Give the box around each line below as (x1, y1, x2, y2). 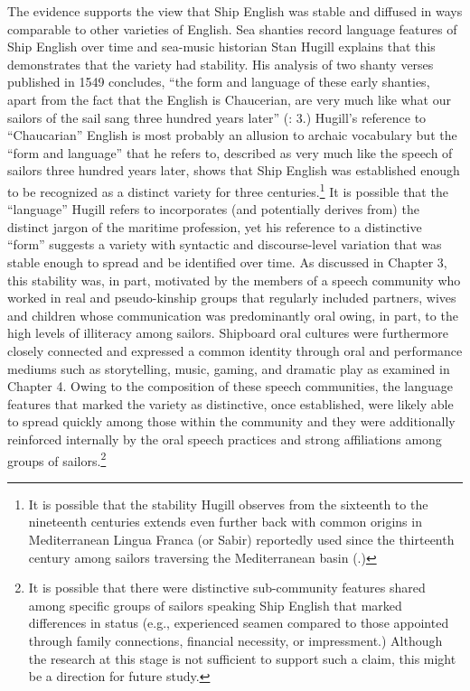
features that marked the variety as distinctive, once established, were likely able (7, 394, 454, 413)
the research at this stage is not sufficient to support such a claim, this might (28, 649, 456, 668)
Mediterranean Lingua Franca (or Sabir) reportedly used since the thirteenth (28, 529, 455, 548)
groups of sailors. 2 (7, 448, 107, 470)
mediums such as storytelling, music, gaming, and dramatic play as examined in (7, 359, 450, 378)
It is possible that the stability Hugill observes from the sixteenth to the (28, 494, 428, 513)
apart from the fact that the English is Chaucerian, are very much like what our (7, 89, 451, 108)
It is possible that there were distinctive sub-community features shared (28, 578, 426, 597)
